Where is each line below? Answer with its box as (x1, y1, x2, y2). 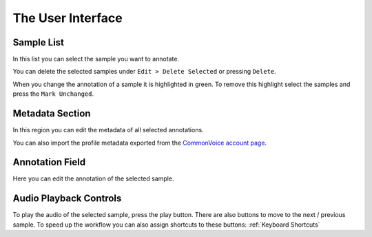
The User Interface (12, 10, 123, 25)
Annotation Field (12, 156, 86, 168)
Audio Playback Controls (12, 193, 122, 205)
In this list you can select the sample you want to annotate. (12, 55, 179, 63)
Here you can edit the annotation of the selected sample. (12, 174, 174, 183)
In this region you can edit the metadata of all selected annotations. (12, 126, 204, 134)
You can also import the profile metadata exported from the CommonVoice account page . (12, 138, 267, 147)
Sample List (12, 37, 65, 48)
